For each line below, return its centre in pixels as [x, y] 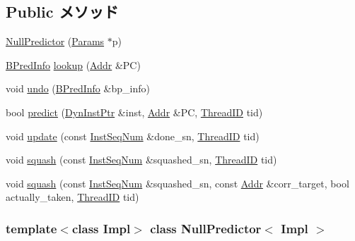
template [31, 228]
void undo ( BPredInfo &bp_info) [78, 88]
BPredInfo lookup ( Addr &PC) [73, 64]
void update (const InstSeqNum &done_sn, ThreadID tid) [133, 136]
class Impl [101, 228]
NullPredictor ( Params [55, 41]
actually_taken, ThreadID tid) [72, 197]
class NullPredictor [206, 228]
